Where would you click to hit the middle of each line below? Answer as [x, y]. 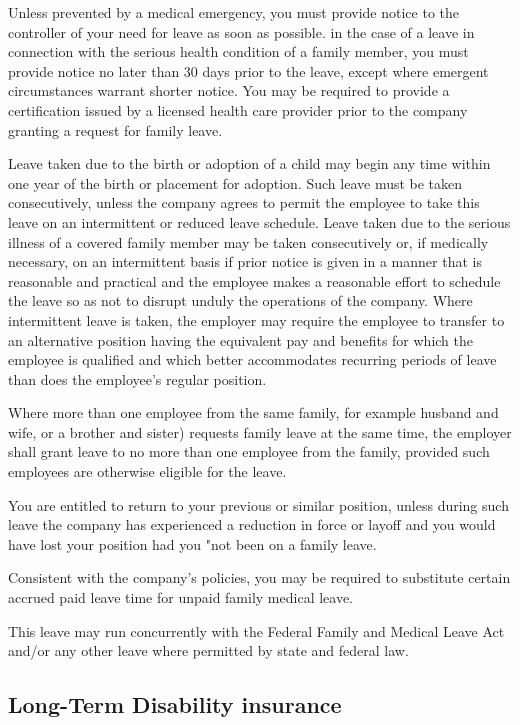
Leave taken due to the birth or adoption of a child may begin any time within [249, 163]
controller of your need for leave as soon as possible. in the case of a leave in [241, 31]
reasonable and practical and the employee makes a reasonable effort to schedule [254, 280]
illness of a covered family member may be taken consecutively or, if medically [248, 241]
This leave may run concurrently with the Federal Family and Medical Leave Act [256, 630]
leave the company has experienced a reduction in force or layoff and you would [252, 524]
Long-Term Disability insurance [175, 704]
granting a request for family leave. [115, 129]
